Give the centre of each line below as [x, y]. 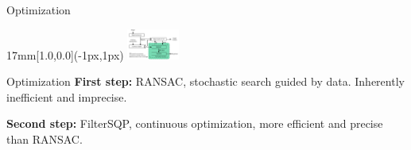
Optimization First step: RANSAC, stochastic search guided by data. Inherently [205, 81]
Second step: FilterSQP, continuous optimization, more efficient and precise [195, 123]
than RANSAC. [45, 139]
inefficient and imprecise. [67, 96]
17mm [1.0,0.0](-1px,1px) [65, 54]
